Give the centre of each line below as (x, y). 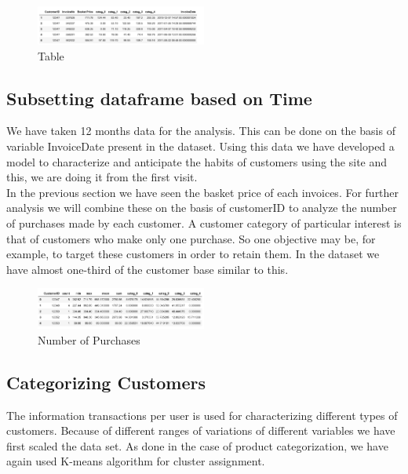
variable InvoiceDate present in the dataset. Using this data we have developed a (200, 146)
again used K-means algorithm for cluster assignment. (136, 461)
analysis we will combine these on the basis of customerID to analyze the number (202, 208)
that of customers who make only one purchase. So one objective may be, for (191, 238)
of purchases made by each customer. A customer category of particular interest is (204, 222)
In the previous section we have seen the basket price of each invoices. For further (203, 192)
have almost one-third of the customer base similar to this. (148, 269)
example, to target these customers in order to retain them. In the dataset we (193, 254)
